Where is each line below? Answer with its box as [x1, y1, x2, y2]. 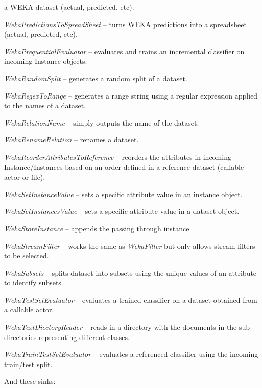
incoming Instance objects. [4, 56, 87, 66]
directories [4, 331, 37, 342]
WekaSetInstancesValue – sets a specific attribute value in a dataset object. [4, 206, 240, 216]
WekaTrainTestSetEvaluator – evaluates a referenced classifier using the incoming [4, 349, 258, 359]
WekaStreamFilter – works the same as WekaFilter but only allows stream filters [4, 240, 255, 251]
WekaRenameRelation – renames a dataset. [4, 134, 139, 145]
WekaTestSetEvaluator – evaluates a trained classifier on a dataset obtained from [4, 294, 257, 305]
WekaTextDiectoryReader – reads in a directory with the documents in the [4, 322, 237, 332]
